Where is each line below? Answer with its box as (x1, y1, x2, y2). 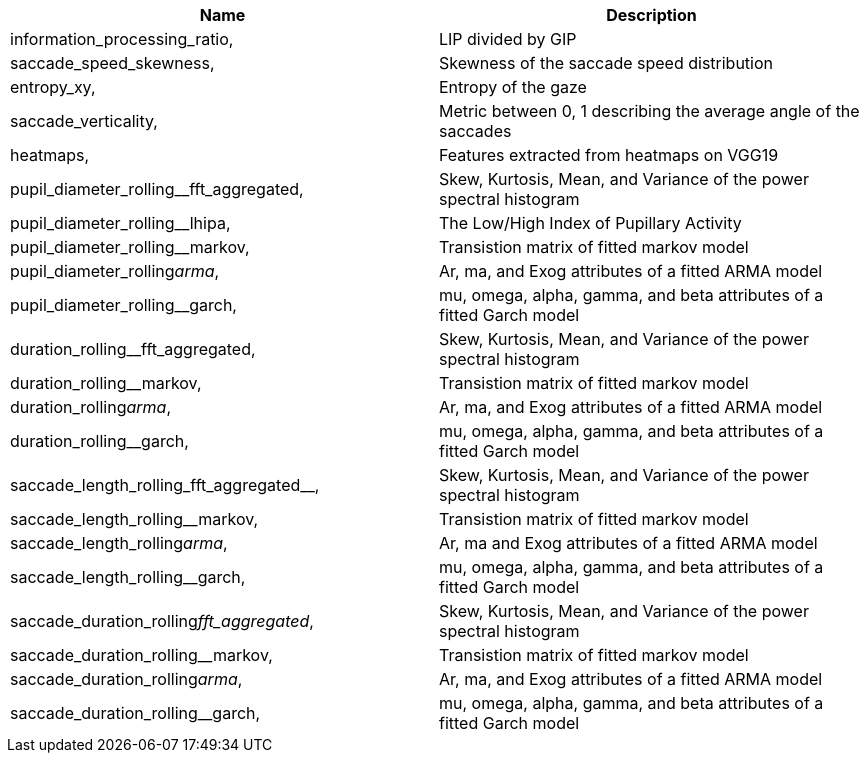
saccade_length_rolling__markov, (10, 509, 259, 529)
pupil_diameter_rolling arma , (10, 261, 220, 281)
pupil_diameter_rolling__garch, (10, 295, 237, 315)
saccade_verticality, (10, 111, 158, 131)
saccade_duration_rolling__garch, (10, 703, 261, 723)
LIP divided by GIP (439, 29, 577, 49)
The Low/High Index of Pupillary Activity (439, 213, 742, 233)
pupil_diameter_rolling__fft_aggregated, (10, 179, 304, 199)
